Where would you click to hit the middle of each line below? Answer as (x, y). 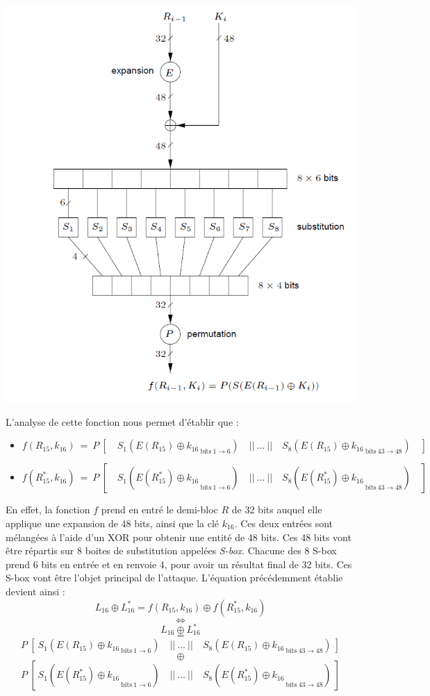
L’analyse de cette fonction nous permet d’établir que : (122, 421)
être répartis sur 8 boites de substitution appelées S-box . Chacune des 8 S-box (171, 550)
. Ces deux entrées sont (284, 523)
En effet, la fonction (48, 509)
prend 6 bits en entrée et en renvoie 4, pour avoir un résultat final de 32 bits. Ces (179, 564)
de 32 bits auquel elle (277, 509)
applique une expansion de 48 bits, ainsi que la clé (113, 523)
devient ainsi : (35, 591)
